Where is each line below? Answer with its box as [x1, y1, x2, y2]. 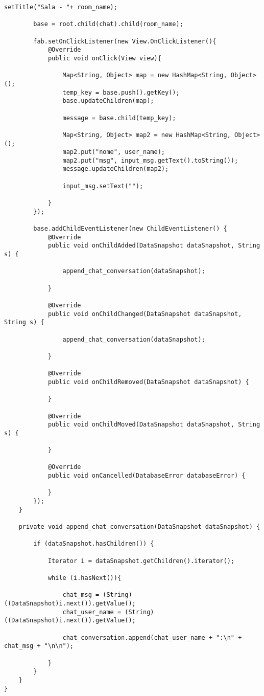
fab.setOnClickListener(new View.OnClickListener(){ [33, 37, 217, 45]
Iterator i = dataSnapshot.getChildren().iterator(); [47, 557, 235, 565]
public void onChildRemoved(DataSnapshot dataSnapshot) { [47, 378, 249, 386]
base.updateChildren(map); [62, 97, 154, 105]
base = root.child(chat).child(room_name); [33, 20, 183, 28]
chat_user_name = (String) [62, 608, 154, 616]
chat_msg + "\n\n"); [4, 642, 74, 650]
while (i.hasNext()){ [47, 574, 122, 581]
